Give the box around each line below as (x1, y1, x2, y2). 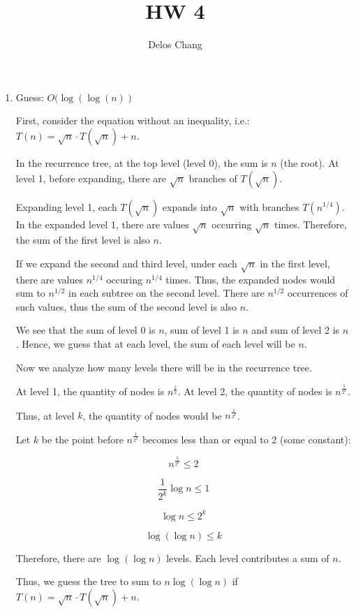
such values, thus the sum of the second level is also (15, 299, 237, 313)
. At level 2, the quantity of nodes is (177, 383, 332, 398)
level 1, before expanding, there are (15, 170, 166, 185)
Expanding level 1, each (15, 199, 117, 214)
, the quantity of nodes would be (82, 408, 222, 422)
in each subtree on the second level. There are (68, 286, 265, 300)
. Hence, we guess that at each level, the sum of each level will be (15, 337, 295, 350)
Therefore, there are (15, 550, 101, 565)
